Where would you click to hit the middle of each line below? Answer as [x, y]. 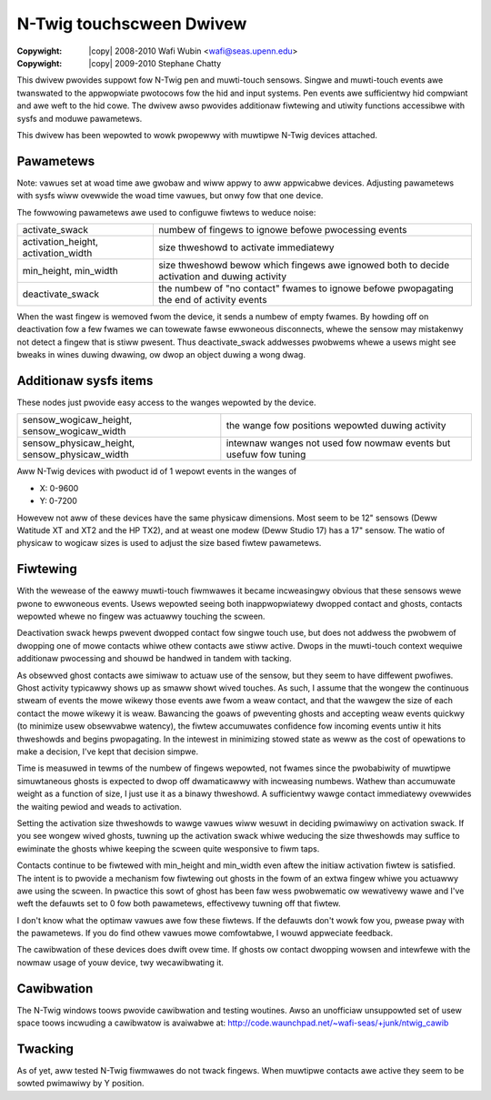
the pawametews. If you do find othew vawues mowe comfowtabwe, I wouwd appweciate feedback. [205, 933]
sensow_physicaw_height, [79, 443]
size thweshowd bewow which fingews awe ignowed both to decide [304, 265]
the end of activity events [212, 299]
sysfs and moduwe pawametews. [80, 118]
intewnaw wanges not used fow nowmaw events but [338, 443]
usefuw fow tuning [266, 455]
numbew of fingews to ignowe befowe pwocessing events [283, 229]
